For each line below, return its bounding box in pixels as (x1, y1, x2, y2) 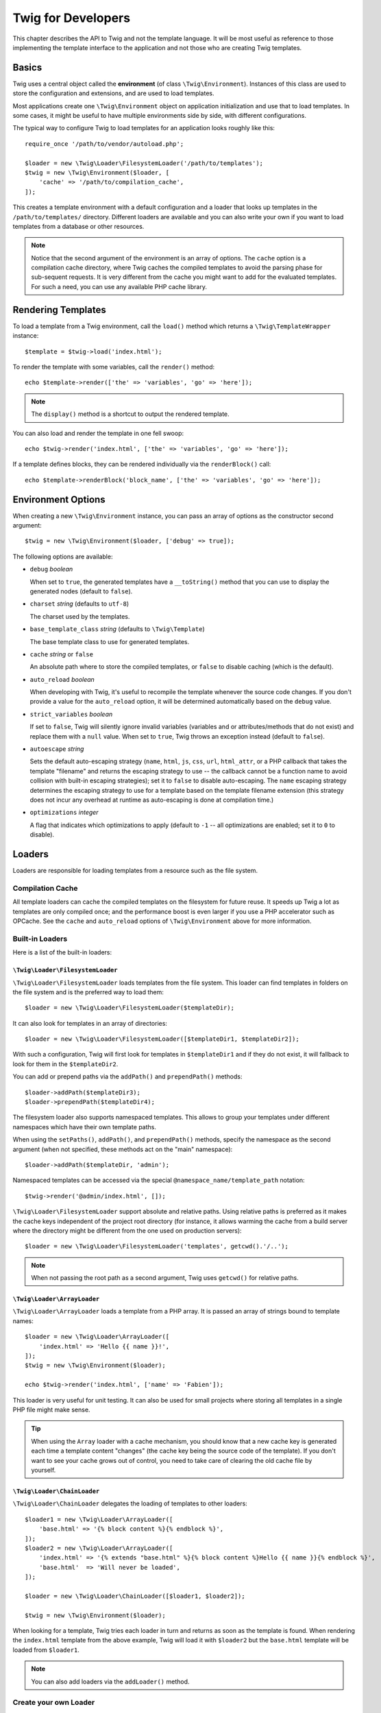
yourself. (31, 1466, 56, 1474)
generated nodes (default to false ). (29, 587, 133, 595)
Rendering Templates (12, 304, 106, 315)
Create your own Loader (12, 1698, 95, 1708)
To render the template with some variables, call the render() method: (12, 362, 215, 371)
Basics (12, 62, 42, 73)
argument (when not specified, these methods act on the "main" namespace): (12, 1145, 233, 1153)
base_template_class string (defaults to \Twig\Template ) (29, 625, 205, 633)
